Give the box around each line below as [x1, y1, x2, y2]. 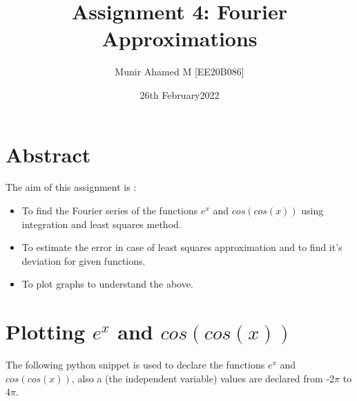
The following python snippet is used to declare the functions [6, 357, 265, 372]
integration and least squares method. [21, 216, 182, 231]
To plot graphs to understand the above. [21, 277, 193, 291]
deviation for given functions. [21, 253, 146, 268]
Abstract [6, 140, 91, 168]
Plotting [6, 317, 85, 346]
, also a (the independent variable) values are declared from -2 [71, 371, 335, 385]
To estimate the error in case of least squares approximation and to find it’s [21, 240, 342, 254]
